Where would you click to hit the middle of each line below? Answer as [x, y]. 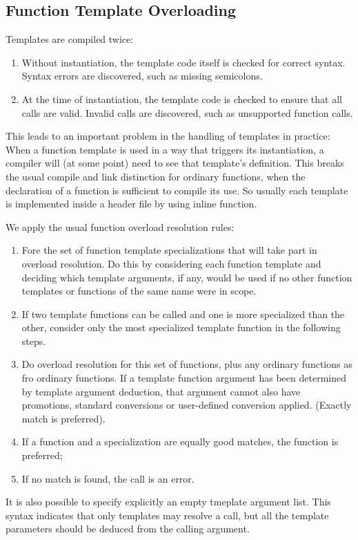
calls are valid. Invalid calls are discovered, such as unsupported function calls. [187, 112]
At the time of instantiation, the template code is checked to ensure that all [182, 99]
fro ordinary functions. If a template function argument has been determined [184, 378]
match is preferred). [63, 418]
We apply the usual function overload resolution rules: [120, 226]
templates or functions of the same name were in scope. [139, 291]
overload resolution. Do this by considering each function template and [171, 263]
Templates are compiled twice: [70, 39]
